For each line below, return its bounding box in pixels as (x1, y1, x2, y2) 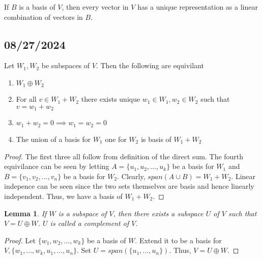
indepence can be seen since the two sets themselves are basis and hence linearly (4, 181, 254, 191)
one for (105, 133, 127, 144)
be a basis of (87, 235, 126, 245)
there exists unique (81, 94, 140, 104)
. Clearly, (117, 170, 145, 181)
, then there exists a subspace (113, 208, 203, 218)
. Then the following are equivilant (96, 60, 204, 71)
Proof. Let (4, 235, 36, 245)
